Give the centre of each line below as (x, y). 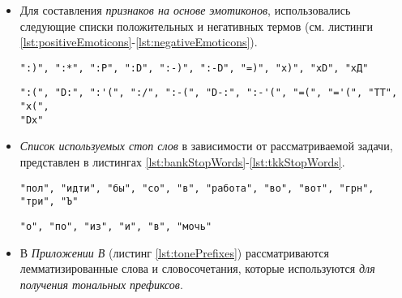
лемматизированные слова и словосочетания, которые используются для (197, 268)
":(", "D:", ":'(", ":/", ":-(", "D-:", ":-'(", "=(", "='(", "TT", (209, 93)
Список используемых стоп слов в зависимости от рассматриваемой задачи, (206, 146)
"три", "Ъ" (49, 202)
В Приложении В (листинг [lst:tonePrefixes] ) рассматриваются (174, 252)
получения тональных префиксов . (101, 284)
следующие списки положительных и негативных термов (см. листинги (197, 26)
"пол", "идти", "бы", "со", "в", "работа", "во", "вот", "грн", (197, 188)
